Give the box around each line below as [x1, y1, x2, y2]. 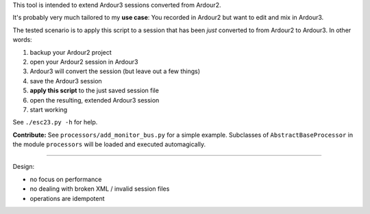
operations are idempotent [29, 194, 106, 202]
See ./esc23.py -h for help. [12, 118, 98, 126]
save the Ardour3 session [29, 77, 102, 85]
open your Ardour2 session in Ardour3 [29, 57, 138, 66]
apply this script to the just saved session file [29, 86, 159, 95]
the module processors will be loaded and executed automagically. [12, 140, 206, 148]
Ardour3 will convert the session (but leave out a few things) [29, 67, 201, 75]
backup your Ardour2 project [29, 48, 112, 56]
